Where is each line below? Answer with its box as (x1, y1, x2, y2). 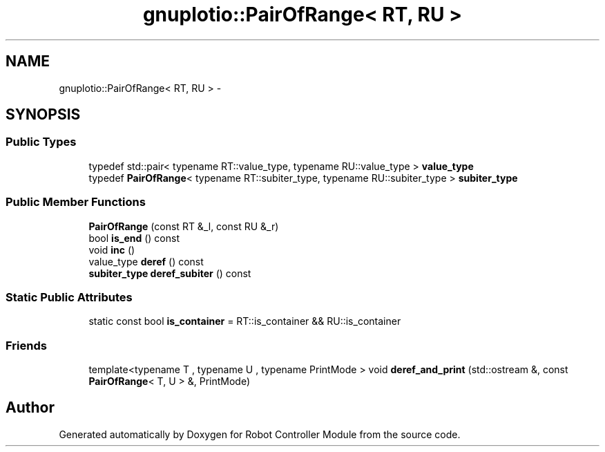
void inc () (88, 243, 135, 256)
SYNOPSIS (6, 106, 81, 124)
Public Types (6, 135, 77, 149)
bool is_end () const (88, 232, 180, 244)
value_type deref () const (88, 255, 204, 267)
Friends (6, 338, 47, 352)
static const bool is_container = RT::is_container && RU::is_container (88, 315, 401, 328)
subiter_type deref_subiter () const (88, 267, 251, 279)
